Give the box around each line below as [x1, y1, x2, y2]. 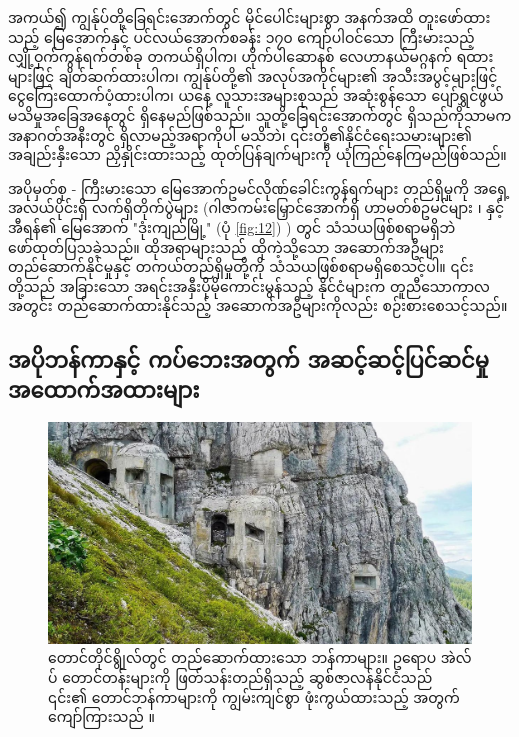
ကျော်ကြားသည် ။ [48, 706, 155, 727]
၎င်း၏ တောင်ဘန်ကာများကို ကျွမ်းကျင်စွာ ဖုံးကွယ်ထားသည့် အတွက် [48, 686, 460, 707]
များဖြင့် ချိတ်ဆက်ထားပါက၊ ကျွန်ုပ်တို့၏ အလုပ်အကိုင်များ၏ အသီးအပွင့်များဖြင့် [8, 65, 498, 86]
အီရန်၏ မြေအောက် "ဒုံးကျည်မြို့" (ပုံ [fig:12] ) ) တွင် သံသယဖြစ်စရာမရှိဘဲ [8, 216, 456, 237]
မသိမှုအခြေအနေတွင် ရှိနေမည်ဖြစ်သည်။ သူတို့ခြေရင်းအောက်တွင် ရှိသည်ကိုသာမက [8, 104, 512, 125]
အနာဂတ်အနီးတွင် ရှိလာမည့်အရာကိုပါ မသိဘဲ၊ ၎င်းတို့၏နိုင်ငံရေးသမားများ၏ [8, 124, 472, 145]
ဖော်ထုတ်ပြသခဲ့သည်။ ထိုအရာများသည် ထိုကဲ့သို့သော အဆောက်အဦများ [8, 236, 444, 257]
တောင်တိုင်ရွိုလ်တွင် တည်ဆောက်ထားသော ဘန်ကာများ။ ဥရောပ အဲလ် [48, 647, 472, 668]
